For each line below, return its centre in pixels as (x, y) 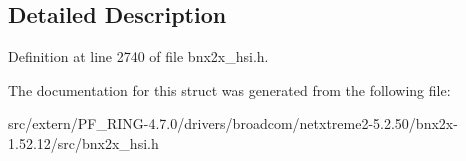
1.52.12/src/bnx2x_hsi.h (83, 142)
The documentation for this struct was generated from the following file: (229, 89)
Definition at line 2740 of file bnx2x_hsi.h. (138, 56)
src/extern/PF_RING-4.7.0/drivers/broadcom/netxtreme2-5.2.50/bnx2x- (233, 123)
